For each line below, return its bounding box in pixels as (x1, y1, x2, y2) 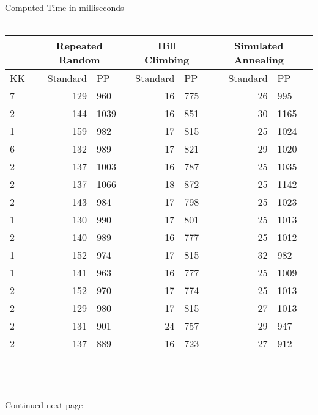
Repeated (56, 38, 103, 52)
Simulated (234, 38, 284, 52)
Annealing (234, 52, 284, 67)
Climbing (144, 52, 190, 67)
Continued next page (5, 398, 83, 411)
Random (58, 52, 100, 67)
